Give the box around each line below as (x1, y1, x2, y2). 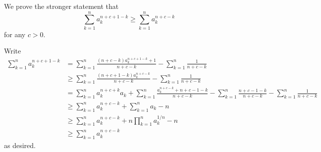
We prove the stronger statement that (4, 1, 119, 11)
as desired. (4, 140, 36, 151)
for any (4, 29, 26, 39)
